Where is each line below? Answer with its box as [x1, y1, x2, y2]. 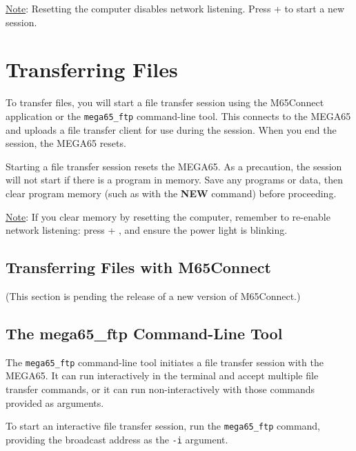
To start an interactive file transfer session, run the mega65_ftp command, [6, 419, 321, 433]
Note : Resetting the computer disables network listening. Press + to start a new [6, 1, 345, 15]
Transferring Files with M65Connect [6, 257, 271, 278]
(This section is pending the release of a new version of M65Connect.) [6, 288, 301, 303]
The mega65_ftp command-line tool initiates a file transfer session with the [6, 354, 324, 369]
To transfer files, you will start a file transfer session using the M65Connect [6, 95, 324, 110]
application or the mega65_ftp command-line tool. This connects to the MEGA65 [6, 108, 351, 123]
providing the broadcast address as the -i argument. [6, 432, 228, 446]
